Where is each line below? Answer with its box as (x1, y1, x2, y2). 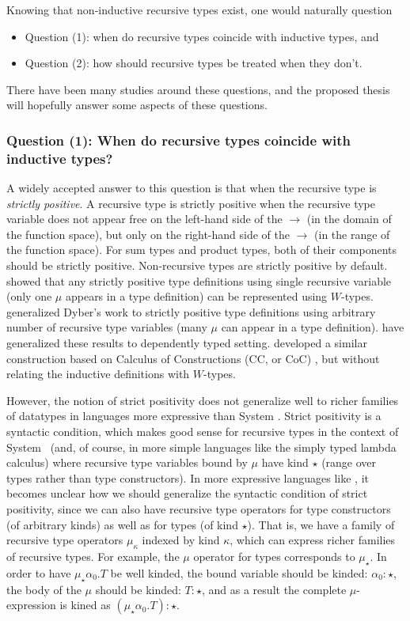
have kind (261, 454, 309, 471)
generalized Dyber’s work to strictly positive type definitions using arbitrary (6, 303, 376, 320)
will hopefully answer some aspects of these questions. (6, 97, 268, 113)
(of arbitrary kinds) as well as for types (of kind (6, 516, 238, 532)
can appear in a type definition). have (221, 319, 404, 335)
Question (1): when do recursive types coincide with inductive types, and (25, 28, 379, 44)
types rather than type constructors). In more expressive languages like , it (6, 469, 370, 486)
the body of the (6, 581, 82, 597)
